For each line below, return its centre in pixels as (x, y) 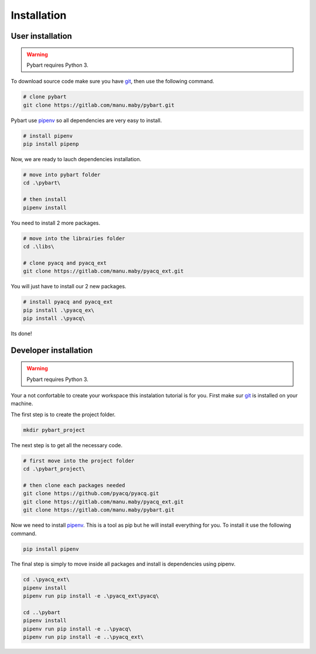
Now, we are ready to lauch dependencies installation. (76, 159)
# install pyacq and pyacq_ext (68, 302)
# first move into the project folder (79, 461)
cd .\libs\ (39, 246)
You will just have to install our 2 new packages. (69, 287)
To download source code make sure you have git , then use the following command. (113, 81)
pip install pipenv (51, 549)
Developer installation (52, 350)
